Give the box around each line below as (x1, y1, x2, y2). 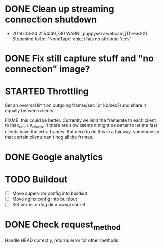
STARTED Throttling (5, 86, 89, 97)
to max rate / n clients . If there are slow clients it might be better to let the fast (5, 123, 157, 129)
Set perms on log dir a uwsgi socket (12, 202, 86, 207)
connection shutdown (5, 14, 97, 25)
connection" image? (5, 63, 90, 75)
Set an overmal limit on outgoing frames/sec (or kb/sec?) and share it (5, 102, 146, 108)
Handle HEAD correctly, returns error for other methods (5, 237, 119, 243)
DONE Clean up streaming (5, 3, 115, 15)
